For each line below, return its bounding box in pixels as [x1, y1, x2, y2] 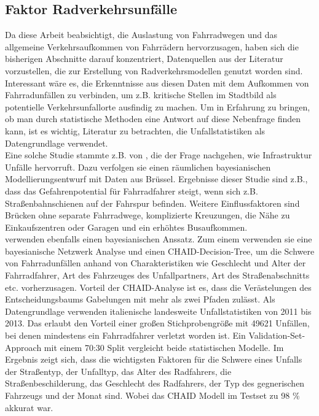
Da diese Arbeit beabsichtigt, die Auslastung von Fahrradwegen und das [5, 28, 278, 41]
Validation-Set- [248, 329, 305, 342]
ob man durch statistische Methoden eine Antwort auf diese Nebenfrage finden [5, 112, 301, 125]
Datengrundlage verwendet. [5, 136, 108, 149]
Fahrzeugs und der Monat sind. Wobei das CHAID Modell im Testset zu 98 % [5, 389, 300, 402]
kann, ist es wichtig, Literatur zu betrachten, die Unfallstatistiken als [5, 124, 266, 137]
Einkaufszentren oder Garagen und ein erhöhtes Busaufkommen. [5, 220, 248, 233]
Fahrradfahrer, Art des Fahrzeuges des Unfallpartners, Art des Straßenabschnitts [5, 269, 310, 282]
